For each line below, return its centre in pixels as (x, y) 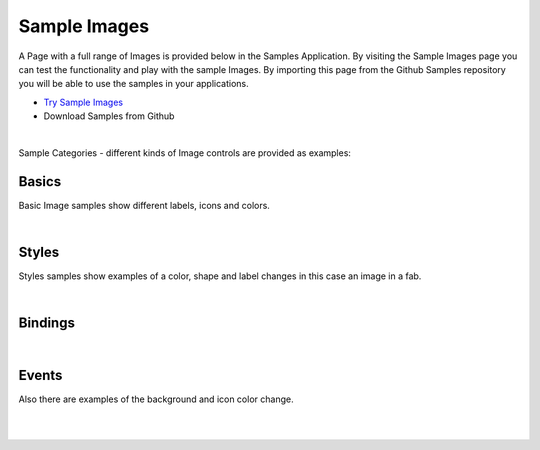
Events (40, 375)
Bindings (46, 323)
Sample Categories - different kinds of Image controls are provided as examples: (185, 152)
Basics (40, 181)
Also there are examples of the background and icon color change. (156, 399)
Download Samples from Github (109, 116)
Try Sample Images (83, 102)
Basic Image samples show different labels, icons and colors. (144, 205)
